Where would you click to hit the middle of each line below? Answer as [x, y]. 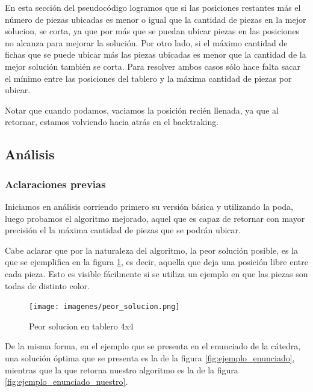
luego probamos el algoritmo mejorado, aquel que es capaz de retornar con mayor [155, 218]
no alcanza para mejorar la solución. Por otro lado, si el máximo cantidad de [146, 42]
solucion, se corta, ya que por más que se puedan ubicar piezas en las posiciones [152, 31]
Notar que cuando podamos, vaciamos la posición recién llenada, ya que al [142, 110]
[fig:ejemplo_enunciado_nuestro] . [67, 381]
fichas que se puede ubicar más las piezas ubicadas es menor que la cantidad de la [156, 54]
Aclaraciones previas [55, 184]
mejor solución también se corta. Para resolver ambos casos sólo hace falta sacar [153, 66]
